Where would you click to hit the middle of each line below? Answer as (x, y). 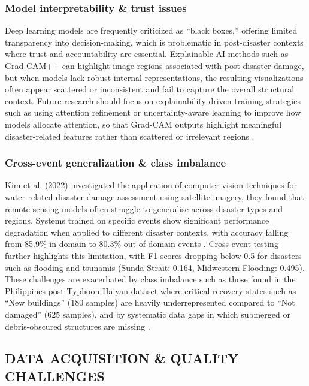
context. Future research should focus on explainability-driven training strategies (153, 100)
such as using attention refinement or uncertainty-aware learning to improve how (153, 112)
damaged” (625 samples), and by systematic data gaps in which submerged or (148, 314)
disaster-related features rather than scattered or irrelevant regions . (130, 136)
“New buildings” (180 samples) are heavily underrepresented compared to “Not (150, 302)
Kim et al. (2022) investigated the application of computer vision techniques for (151, 185)
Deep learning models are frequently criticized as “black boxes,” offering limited (151, 30)
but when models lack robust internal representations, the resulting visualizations (154, 77)
